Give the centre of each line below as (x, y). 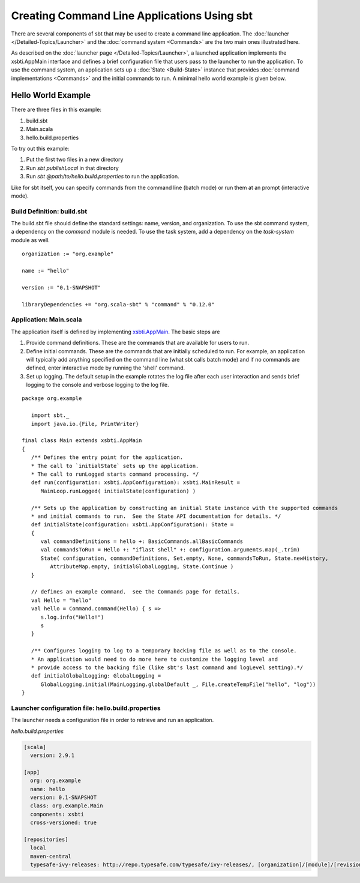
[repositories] (46, 839)
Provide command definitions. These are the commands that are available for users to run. (138, 343)
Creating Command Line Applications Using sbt (132, 16)
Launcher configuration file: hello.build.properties (86, 708)
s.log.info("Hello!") (72, 617)
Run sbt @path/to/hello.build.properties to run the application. (103, 177)
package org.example (52, 399)
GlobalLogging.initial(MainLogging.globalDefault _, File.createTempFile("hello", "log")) (178, 684)
